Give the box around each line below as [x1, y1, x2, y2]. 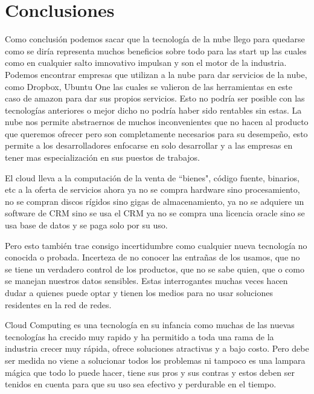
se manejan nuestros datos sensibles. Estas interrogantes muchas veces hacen [5, 274, 288, 287]
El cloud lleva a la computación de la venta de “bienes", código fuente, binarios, [5, 171, 300, 184]
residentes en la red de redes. [5, 298, 112, 311]
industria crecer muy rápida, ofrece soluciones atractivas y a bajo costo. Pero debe [5, 342, 309, 355]
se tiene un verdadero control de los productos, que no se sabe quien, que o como [5, 262, 304, 275]
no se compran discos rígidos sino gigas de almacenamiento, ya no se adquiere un [5, 195, 304, 207]
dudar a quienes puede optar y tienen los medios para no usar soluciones [5, 286, 273, 299]
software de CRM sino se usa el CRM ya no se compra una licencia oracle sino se [5, 207, 305, 219]
